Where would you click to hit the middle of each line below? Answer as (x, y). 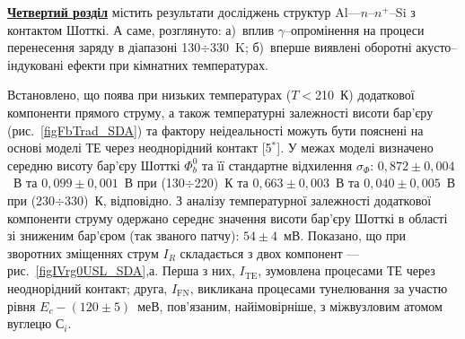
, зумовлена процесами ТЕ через (347, 270)
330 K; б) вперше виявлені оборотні (311, 47)
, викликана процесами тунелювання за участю (319, 287)
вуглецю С (36, 323)
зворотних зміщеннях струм (83, 252)
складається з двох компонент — (270, 252)
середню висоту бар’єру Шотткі (94, 165)
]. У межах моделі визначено (355, 148)
